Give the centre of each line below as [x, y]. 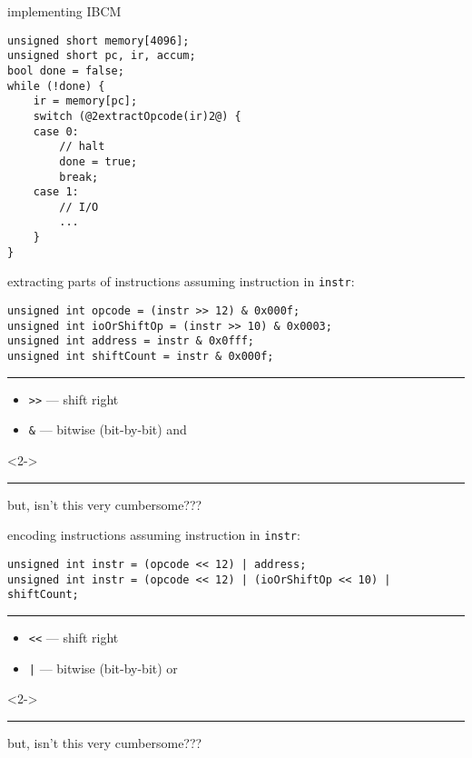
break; [79, 177]
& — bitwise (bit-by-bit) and [108, 429]
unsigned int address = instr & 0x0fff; [131, 341]
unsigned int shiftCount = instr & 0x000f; [141, 357]
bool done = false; [66, 70]
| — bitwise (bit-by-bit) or [103, 668]
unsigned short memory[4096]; [98, 40]
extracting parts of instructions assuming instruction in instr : [181, 281]
